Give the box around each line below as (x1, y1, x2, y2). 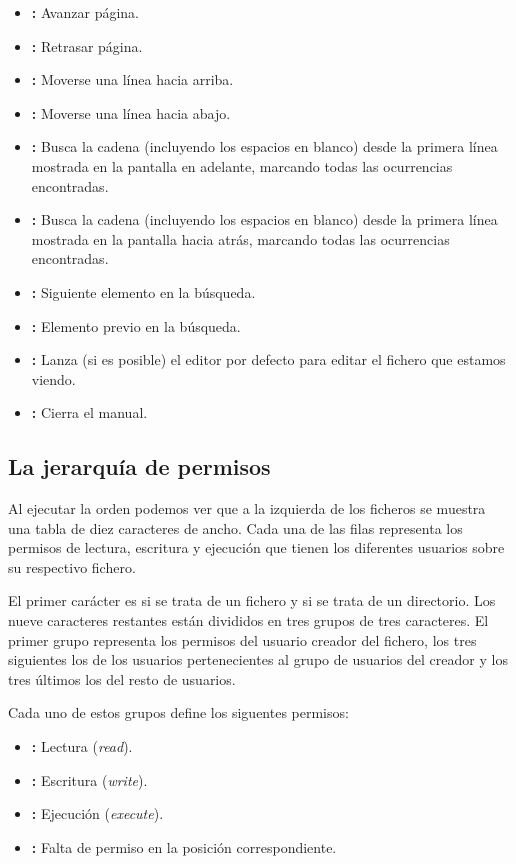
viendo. (31, 368, 76, 389)
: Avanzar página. (31, 2, 139, 22)
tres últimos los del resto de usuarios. (8, 668, 236, 689)
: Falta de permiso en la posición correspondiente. (31, 836, 337, 857)
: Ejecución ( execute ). (31, 803, 164, 824)
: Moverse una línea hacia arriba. (31, 69, 234, 90)
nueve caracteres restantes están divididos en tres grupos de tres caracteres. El (8, 610, 489, 631)
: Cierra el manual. (31, 402, 148, 423)
